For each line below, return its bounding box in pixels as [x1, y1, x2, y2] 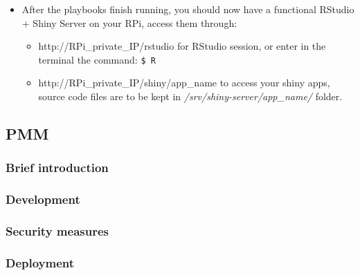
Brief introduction [6, 159, 109, 176]
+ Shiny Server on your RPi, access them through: [21, 15, 237, 30]
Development [6, 191, 80, 208]
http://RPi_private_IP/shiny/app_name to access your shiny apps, [38, 75, 330, 90]
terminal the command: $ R [38, 52, 156, 66]
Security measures [6, 222, 109, 240]
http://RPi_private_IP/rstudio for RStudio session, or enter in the [38, 39, 326, 53]
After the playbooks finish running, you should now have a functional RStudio [21, 2, 354, 16]
